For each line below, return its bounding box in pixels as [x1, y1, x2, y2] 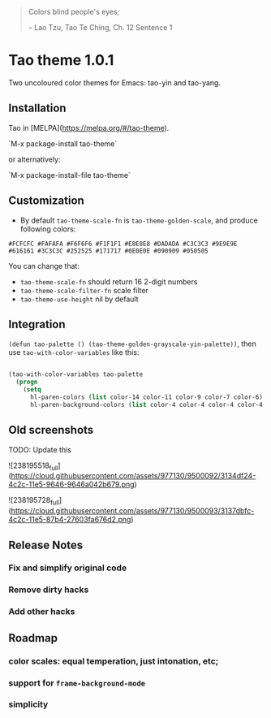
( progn [15, 378, 38, 387]
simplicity [8, 699, 49, 710]
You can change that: [8, 261, 80, 270]
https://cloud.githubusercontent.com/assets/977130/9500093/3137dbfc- [11, 506, 255, 516]
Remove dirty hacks [8, 584, 89, 595]
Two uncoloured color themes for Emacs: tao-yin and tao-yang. [8, 77, 222, 88]
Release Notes [8, 538, 84, 551]
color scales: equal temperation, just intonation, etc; [8, 655, 219, 667]
